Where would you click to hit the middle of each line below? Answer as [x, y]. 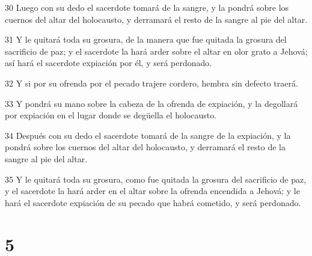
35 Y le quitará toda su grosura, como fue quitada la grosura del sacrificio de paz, [156, 179]
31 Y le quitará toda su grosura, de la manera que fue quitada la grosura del [146, 39]
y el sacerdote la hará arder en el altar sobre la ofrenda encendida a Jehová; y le [152, 191]
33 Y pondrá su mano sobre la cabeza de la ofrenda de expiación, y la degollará [151, 103]
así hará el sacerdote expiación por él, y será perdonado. [109, 63]
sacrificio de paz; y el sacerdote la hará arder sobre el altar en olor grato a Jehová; [156, 51]
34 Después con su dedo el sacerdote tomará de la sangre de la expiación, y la [148, 135]
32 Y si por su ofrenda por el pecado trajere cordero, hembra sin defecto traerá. [151, 83]
